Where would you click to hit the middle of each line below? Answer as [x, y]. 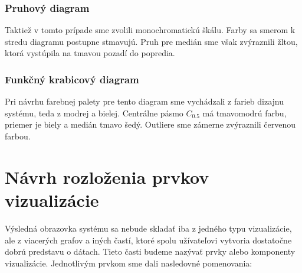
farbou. [18, 136]
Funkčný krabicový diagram [72, 79]
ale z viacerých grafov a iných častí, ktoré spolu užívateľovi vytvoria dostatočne [148, 240]
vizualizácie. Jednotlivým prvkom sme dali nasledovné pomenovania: [129, 263]
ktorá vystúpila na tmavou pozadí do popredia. [90, 53]
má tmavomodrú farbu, [244, 113]
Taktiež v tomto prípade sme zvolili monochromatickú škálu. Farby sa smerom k [150, 30]
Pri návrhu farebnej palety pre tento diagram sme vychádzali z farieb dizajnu [145, 101]
